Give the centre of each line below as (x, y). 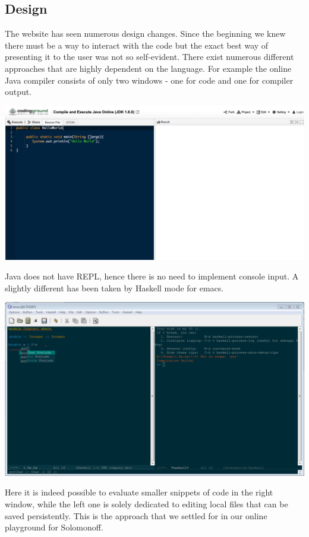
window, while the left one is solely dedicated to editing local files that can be (146, 503)
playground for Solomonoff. (54, 527)
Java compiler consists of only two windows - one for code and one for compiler (149, 80)
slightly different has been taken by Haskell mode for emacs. (114, 287)
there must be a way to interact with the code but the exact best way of (137, 45)
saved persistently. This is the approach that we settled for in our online (136, 515)
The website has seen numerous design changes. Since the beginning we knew (145, 34)
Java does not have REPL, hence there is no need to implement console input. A (152, 276)
